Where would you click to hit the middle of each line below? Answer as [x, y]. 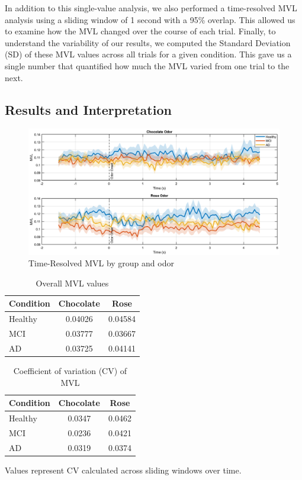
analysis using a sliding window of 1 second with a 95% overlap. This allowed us [150, 19]
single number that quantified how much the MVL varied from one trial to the [147, 65]
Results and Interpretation [88, 109]
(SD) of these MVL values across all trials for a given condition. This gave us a [148, 54]
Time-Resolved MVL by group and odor [101, 263]
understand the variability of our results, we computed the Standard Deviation [148, 42]
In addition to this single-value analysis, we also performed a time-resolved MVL [151, 8]
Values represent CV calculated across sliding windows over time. [123, 470]
